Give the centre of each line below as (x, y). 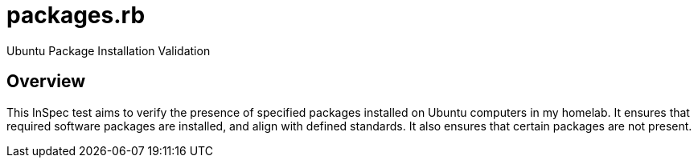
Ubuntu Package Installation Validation (109, 50)
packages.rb (76, 15)
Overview (46, 82)
